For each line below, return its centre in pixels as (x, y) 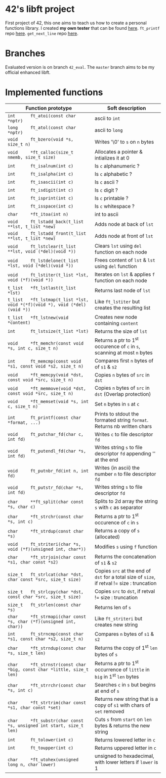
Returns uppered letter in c (125, 748)
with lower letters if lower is (126, 762)
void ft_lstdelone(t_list (43, 260)
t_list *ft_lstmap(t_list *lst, (48, 300)
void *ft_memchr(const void (46, 343)
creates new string (116, 625)
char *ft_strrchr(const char (47, 685)
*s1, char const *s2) (33, 562)
